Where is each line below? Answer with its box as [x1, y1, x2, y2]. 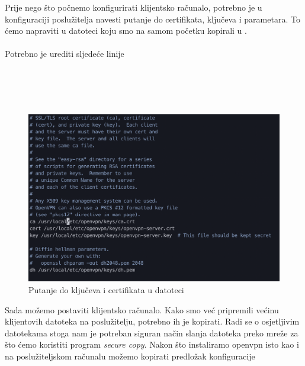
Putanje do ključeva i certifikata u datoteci [28, 283, 184, 296]
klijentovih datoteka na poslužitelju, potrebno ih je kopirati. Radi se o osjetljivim [5, 315, 300, 328]
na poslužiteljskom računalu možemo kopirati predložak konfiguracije [5, 349, 255, 362]
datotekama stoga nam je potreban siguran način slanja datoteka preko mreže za [5, 326, 298, 339]
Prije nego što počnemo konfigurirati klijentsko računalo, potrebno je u [5, 1, 262, 13]
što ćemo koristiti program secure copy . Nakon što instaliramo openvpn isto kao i [5, 338, 299, 351]
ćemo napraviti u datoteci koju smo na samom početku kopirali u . [5, 24, 247, 37]
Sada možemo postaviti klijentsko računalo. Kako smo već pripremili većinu [5, 303, 279, 316]
